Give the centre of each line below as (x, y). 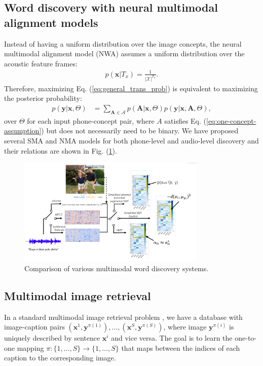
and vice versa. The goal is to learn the (172, 338)
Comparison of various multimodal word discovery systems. (117, 268)
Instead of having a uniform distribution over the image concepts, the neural (123, 43)
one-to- (246, 338)
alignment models (51, 22)
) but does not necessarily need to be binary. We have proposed (140, 131)
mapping (30, 347)
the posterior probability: (43, 98)
